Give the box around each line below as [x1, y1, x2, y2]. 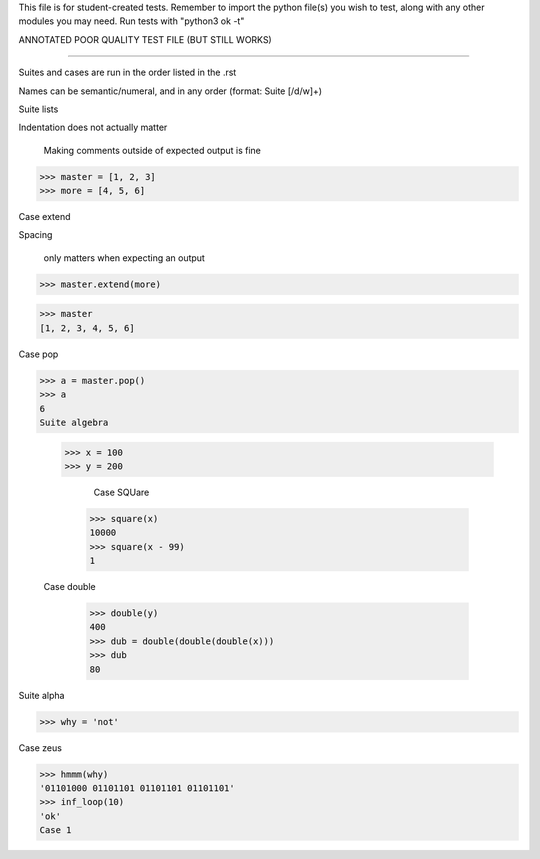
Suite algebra [39, 416, 109, 428]
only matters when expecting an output [43, 251, 205, 264]
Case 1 [39, 825, 72, 836]
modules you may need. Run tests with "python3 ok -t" [18, 15, 245, 27]
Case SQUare [93, 486, 150, 498]
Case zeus [18, 741, 62, 754]
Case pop [18, 348, 59, 360]
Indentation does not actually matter [18, 121, 168, 134]
